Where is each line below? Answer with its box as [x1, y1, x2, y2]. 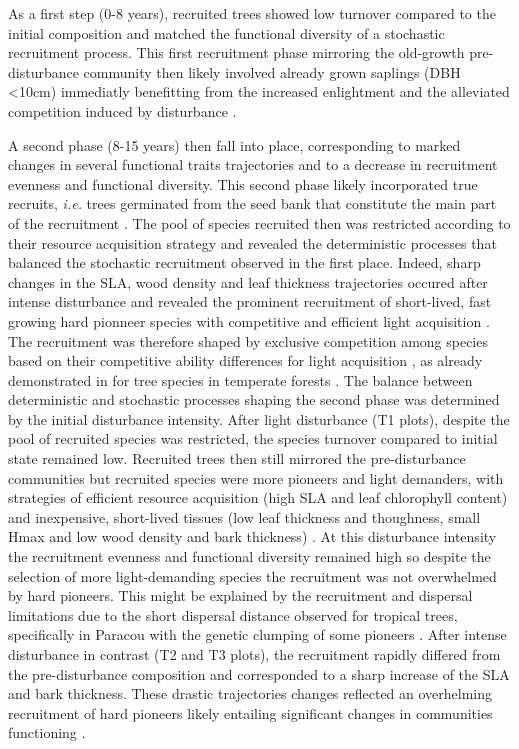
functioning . [8, 722, 86, 743]
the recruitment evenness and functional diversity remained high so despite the [8, 546, 491, 567]
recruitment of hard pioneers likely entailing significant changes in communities [8, 702, 493, 723]
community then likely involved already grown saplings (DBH [83, 61, 461, 82]
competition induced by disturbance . [8, 100, 237, 121]
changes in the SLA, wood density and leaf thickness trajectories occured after [8, 271, 488, 292]
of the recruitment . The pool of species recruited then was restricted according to [8, 212, 511, 233]
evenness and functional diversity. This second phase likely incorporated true [8, 173, 478, 194]
